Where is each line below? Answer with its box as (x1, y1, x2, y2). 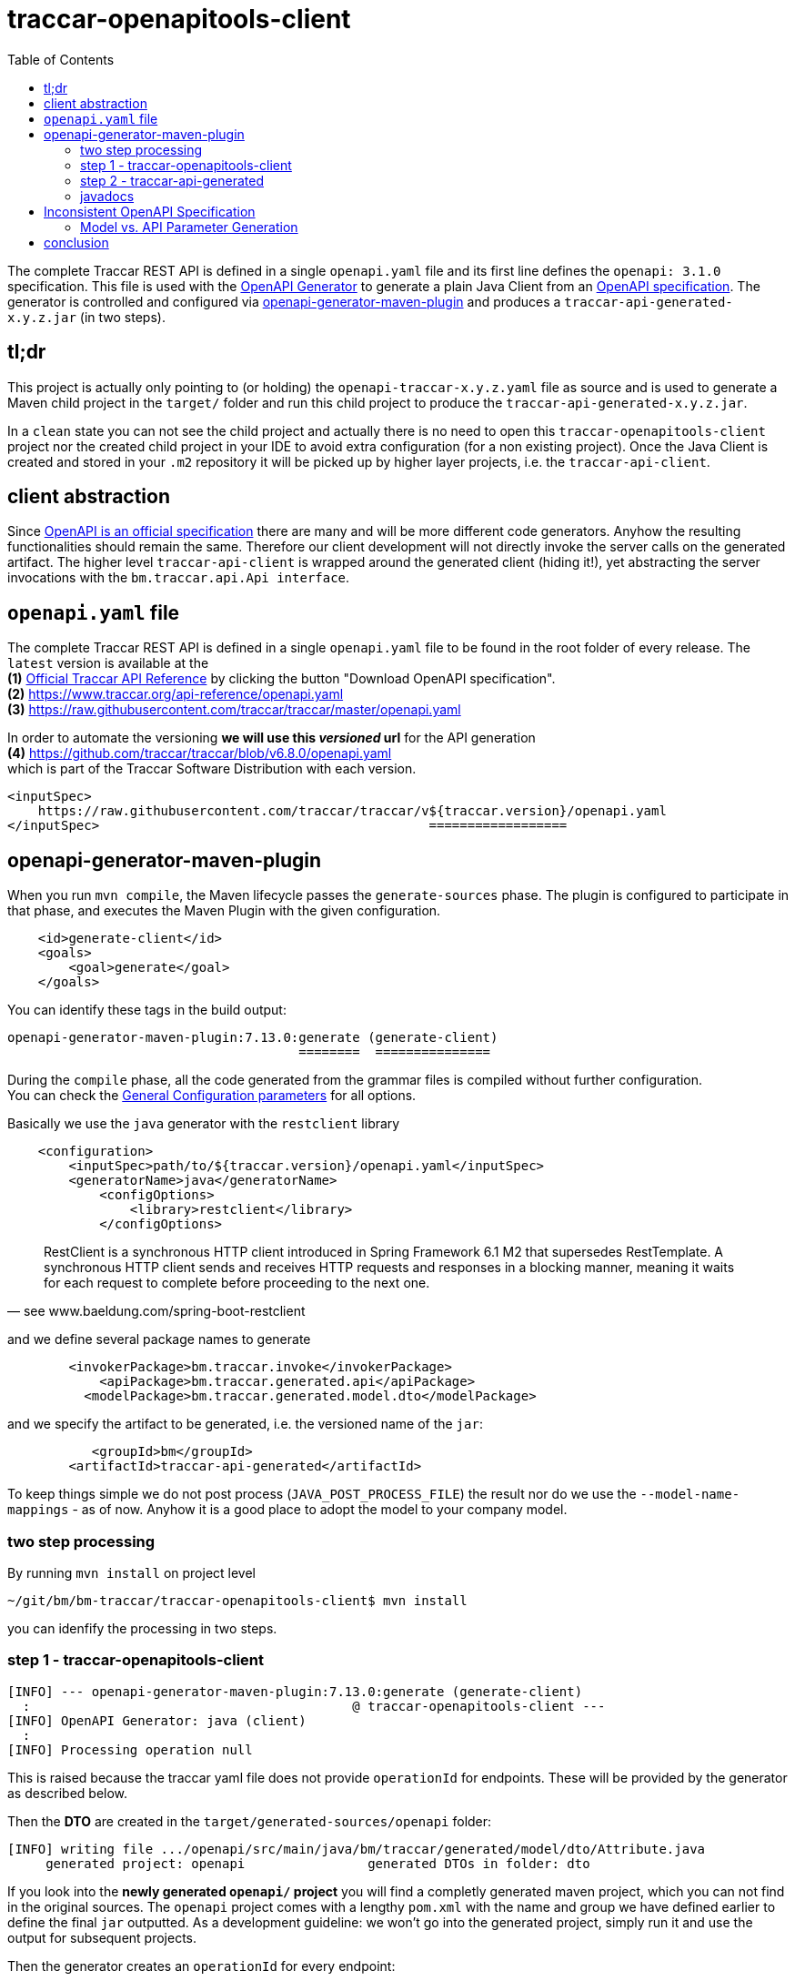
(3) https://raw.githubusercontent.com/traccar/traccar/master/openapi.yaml (7, 702, 461, 718)
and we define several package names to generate (7, 1331, 311, 1348)
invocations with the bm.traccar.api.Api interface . (7, 570, 350, 586)
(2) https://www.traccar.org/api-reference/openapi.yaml (7, 686, 344, 702)
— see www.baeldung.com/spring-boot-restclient (7, 1303, 306, 1319)
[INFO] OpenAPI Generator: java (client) (7, 1713, 307, 1728)
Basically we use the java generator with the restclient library (7, 1116, 400, 1132)
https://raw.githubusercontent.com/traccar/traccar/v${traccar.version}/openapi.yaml (37, 804, 667, 819)
